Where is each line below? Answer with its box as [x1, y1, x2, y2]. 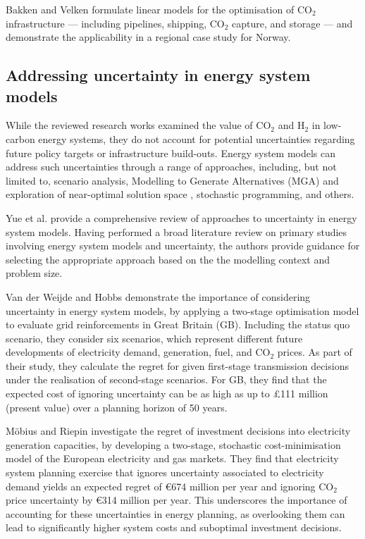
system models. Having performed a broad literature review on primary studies [6, 224, 347, 239]
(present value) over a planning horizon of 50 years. [6, 399, 228, 414]
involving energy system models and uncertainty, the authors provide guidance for [6, 238, 360, 253]
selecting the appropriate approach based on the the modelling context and [6, 252, 330, 266]
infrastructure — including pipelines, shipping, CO [6, 16, 225, 30]
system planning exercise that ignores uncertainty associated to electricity [6, 465, 324, 480]
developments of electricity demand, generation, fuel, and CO [6, 345, 271, 359]
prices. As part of [277, 345, 352, 359]
